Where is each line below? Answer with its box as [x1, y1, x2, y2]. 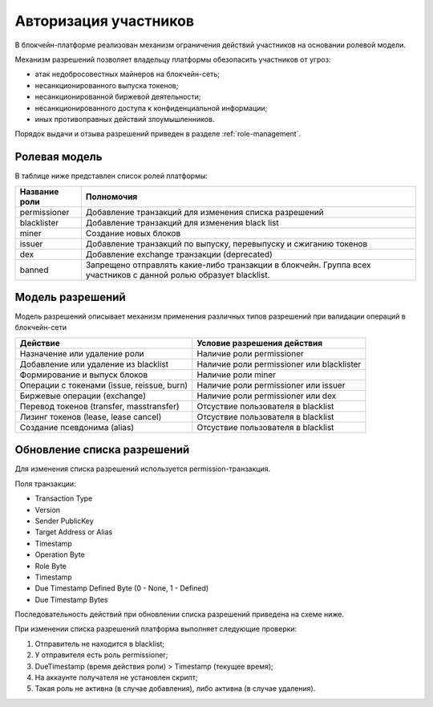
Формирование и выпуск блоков [19, 369, 148, 380]
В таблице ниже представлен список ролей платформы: [14, 171, 208, 181]
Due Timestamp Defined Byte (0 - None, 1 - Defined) [34, 583, 209, 593]
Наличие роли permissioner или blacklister [196, 358, 362, 369]
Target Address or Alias [34, 527, 113, 537]
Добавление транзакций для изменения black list [85, 217, 280, 228]
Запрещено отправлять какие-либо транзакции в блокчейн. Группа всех [85, 259, 371, 270]
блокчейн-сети [14, 323, 67, 332]
